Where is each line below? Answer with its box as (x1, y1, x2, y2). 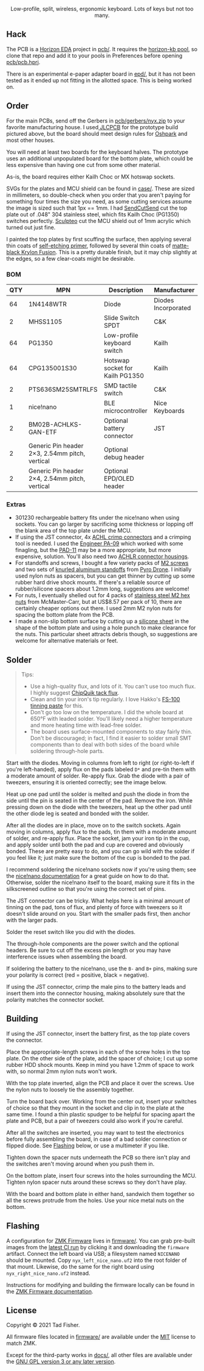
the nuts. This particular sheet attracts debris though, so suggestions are (15, 631, 198, 638)
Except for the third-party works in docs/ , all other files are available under (6, 1352, 193, 1359)
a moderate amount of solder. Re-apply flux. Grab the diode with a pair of (6, 772, 190, 779)
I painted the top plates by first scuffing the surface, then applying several (6, 235, 192, 243)
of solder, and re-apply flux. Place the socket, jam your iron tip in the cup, (6, 835, 190, 842)
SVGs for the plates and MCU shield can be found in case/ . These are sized (6, 185, 195, 192)
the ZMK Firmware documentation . (6, 1288, 93, 1295)
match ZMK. (6, 1340, 37, 1347)
